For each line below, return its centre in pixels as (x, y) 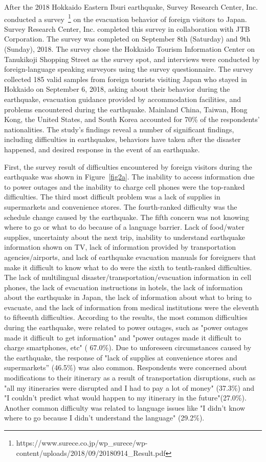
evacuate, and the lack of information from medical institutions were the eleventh (132, 307)
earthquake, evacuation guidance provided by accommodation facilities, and (123, 99)
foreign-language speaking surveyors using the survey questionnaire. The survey (129, 69)
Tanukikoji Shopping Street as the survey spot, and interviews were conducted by (132, 59)
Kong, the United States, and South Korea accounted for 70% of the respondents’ (132, 119)
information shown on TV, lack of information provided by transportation (120, 247)
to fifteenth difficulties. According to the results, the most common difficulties (126, 317)
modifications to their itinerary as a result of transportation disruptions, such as (130, 378)
